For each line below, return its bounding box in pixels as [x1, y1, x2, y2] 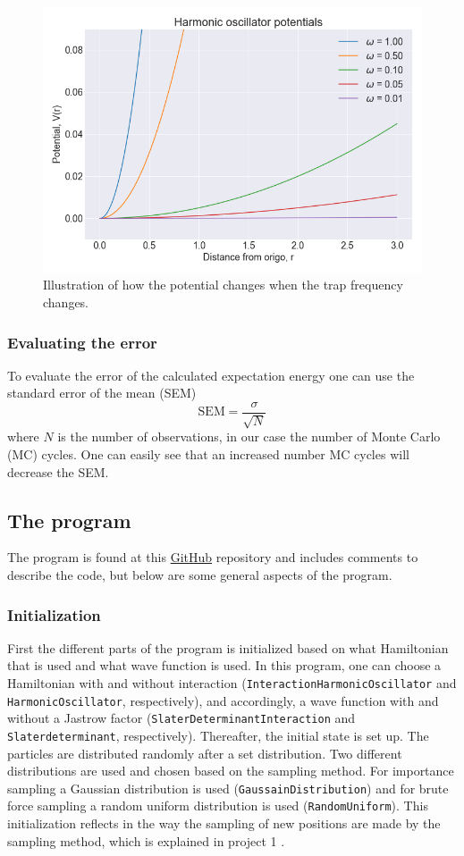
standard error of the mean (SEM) [7, 383, 197, 402]
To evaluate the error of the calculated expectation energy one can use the [7, 365, 415, 384]
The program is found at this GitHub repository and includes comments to [7, 548, 418, 566]
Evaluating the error [7, 331, 157, 353]
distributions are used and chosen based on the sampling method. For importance [7, 761, 454, 780]
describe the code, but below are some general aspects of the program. [7, 566, 392, 584]
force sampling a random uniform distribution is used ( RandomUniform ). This [7, 796, 428, 815]
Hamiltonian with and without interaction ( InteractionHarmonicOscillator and [7, 674, 457, 692]
